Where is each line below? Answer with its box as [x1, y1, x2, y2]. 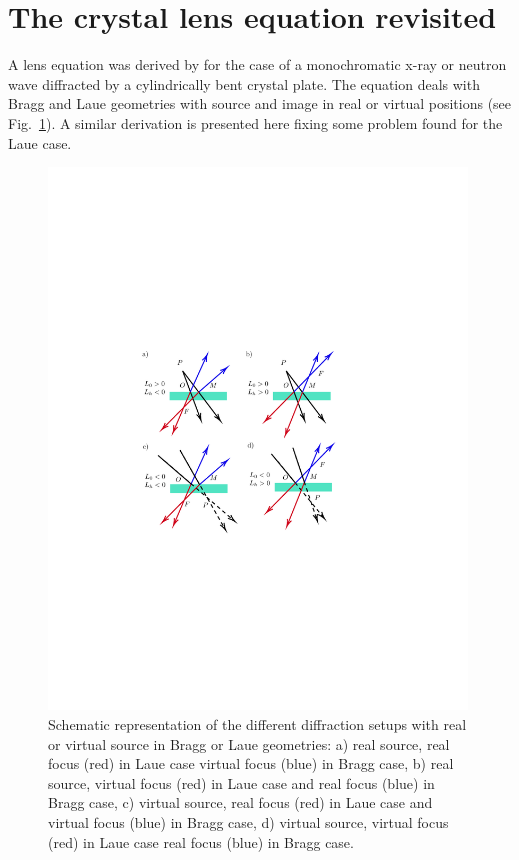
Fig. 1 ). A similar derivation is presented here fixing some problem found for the [8, 112, 503, 133]
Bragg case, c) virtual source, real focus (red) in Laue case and [48, 792, 433, 813]
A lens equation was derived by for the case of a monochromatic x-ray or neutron [8, 54, 507, 75]
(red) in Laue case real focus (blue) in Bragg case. [48, 831, 354, 852]
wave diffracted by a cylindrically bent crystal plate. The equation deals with [8, 73, 480, 94]
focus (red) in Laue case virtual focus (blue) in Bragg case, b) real [48, 753, 454, 774]
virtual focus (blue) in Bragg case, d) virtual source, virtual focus [48, 812, 449, 833]
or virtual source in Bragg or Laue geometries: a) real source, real [48, 733, 450, 754]
